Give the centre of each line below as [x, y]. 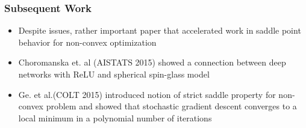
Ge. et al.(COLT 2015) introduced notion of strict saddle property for [147, 94]
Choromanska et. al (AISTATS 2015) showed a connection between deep [152, 62]
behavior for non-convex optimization [87, 42]
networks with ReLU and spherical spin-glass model [114, 74]
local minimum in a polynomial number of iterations [115, 117]
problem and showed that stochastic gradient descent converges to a [171, 106]
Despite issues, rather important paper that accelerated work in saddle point [160, 30]
